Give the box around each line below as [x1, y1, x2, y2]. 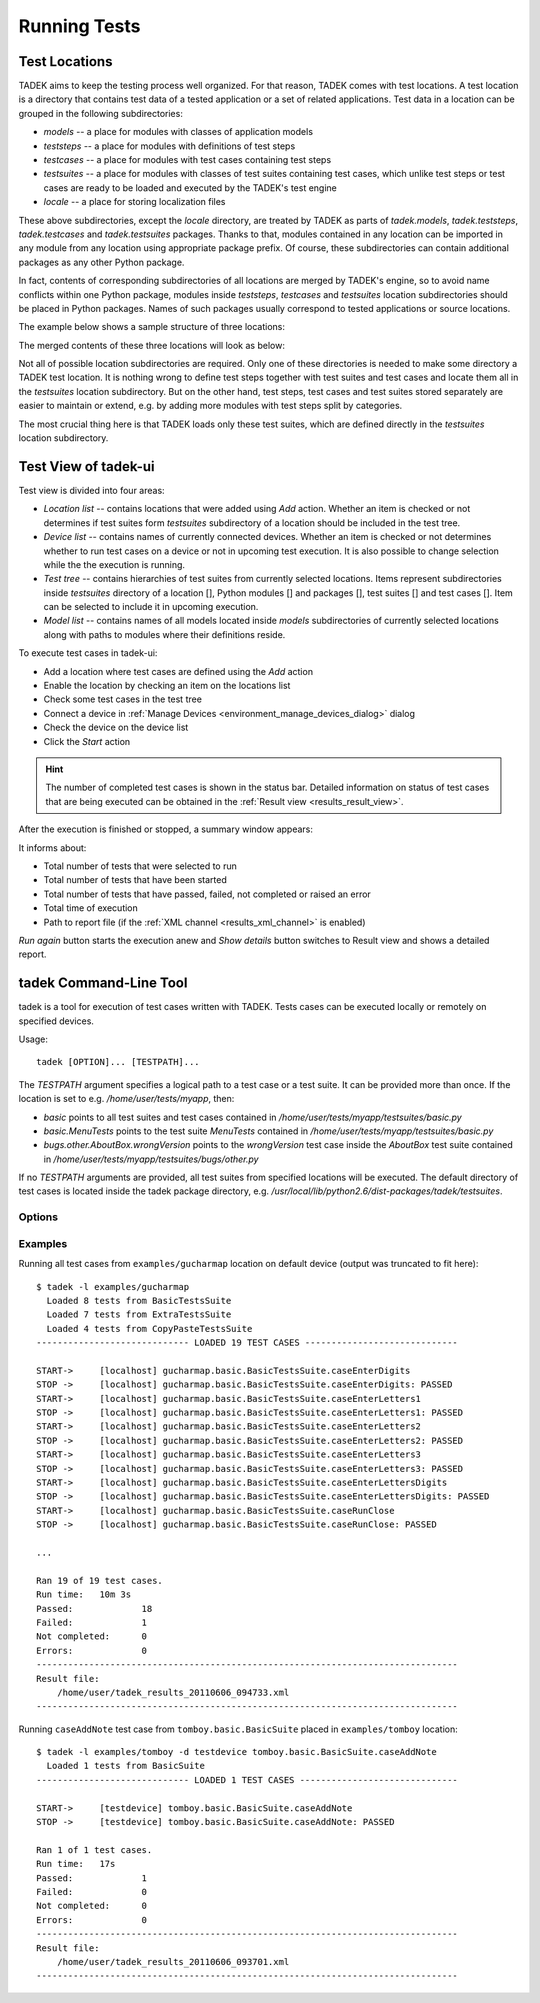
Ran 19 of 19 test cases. [36, 1575, 164, 1586]
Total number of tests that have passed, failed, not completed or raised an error [43, 888, 372, 900]
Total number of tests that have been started [43, 874, 227, 886]
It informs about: [18, 841, 87, 854]
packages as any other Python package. [18, 256, 185, 268]
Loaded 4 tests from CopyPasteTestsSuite [46, 1323, 253, 1334]
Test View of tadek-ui [18, 458, 155, 475]
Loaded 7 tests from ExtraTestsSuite [46, 1309, 232, 1320]
